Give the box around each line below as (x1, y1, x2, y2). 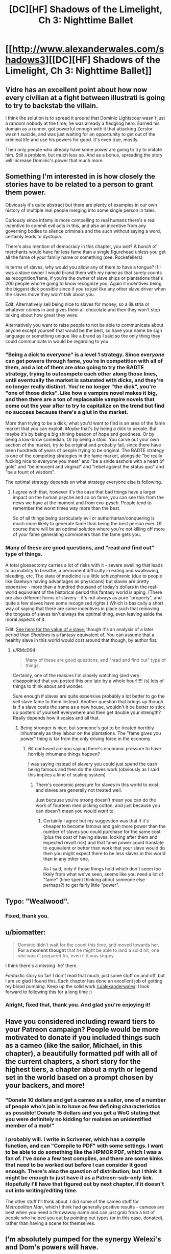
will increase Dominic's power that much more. (5, 158, 104, 163)
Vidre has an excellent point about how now (5, 85, 148, 94)
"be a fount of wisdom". (5, 469, 55, 475)
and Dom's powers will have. (5, 1243, 99, 1251)
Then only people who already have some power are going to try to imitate (5, 147, 162, 152)
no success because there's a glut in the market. (5, 408, 129, 415)
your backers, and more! (5, 1081, 85, 1090)
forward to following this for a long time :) (5, 989, 92, 995)
